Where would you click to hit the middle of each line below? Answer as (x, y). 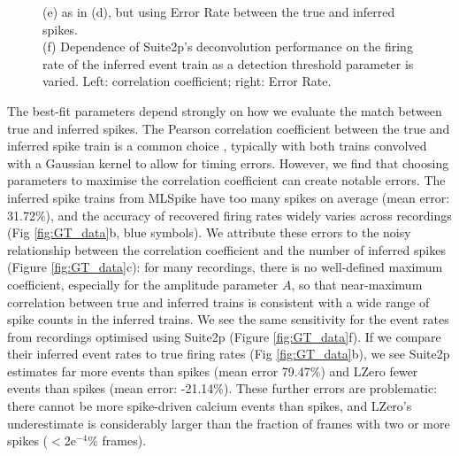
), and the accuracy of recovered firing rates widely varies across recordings (249, 215)
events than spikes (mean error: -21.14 (111, 388)
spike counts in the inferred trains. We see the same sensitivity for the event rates (228, 319)
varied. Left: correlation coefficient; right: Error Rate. (187, 81)
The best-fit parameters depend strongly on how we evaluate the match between (225, 110)
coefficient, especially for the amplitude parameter (143, 284)
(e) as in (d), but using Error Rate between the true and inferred (219, 12)
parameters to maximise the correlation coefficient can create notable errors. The (226, 180)
